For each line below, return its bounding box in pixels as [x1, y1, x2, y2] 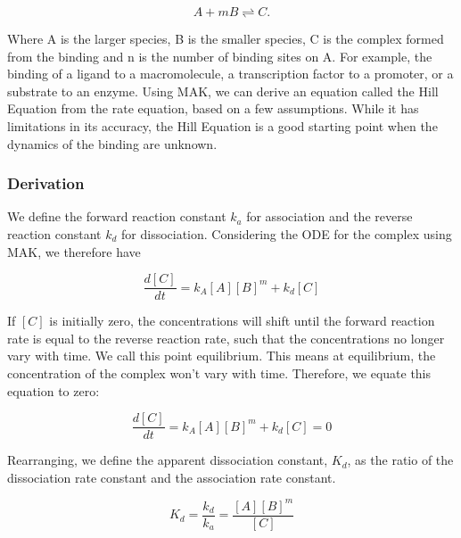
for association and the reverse [246, 207, 413, 226]
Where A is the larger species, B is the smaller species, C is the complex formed [7, 29, 444, 47]
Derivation [7, 172, 85, 195]
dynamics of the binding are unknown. [7, 134, 218, 153]
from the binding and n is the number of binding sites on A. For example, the [7, 46, 432, 65]
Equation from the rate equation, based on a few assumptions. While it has [7, 99, 419, 118]
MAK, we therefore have [7, 242, 141, 261]
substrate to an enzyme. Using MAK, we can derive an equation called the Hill [7, 81, 439, 100]
